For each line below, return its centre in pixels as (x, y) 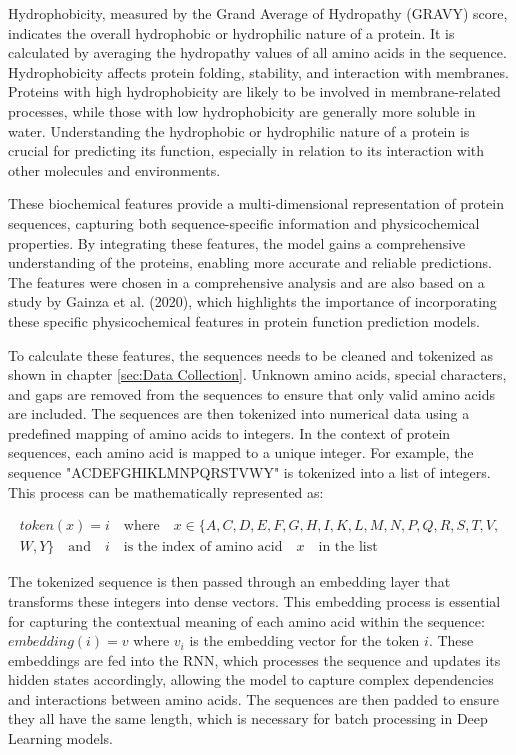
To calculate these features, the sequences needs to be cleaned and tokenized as (250, 354)
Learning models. (60, 738)
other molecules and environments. (114, 169)
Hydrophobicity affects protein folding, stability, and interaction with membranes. (258, 71)
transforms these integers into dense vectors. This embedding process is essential (254, 600)
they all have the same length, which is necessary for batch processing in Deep (248, 718)
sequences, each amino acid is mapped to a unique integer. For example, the (241, 452)
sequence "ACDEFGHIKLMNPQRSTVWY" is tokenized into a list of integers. (249, 472)
